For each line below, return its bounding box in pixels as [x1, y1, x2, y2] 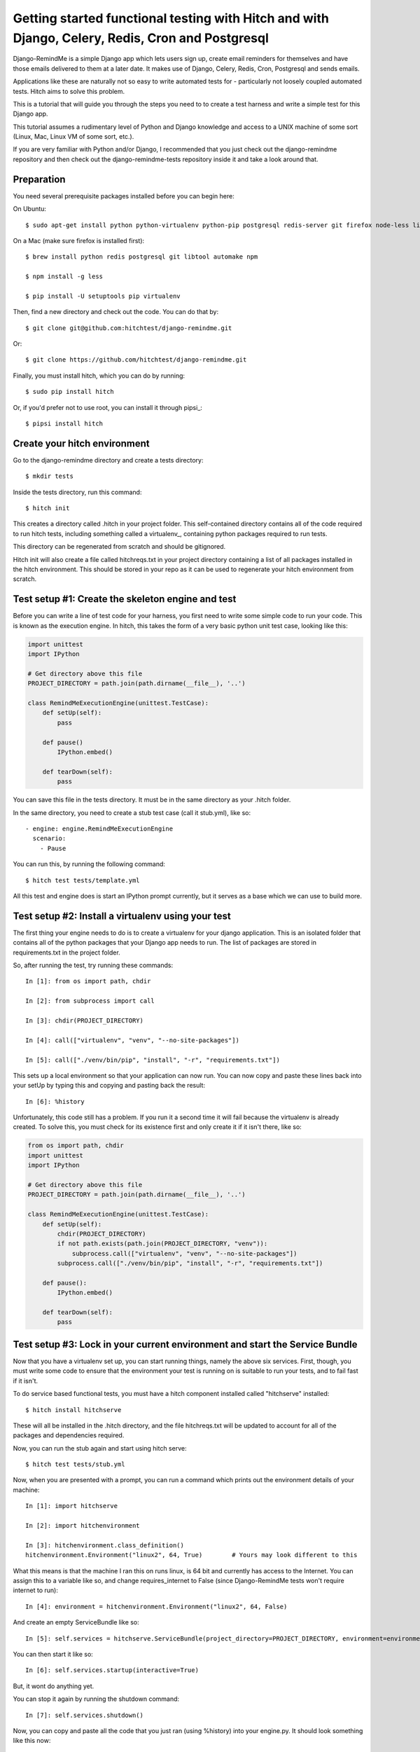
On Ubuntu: [13, 205, 47, 213]
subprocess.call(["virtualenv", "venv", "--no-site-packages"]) [71, 1250, 297, 1257]
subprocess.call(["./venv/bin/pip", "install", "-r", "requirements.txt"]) [57, 1259, 323, 1268]
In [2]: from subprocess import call [25, 997, 155, 1005]
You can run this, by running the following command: [13, 860, 166, 868]
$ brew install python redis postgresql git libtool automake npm [25, 253, 258, 261]
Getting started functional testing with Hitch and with [13, 11, 329, 26]
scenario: [32, 835, 66, 842]
